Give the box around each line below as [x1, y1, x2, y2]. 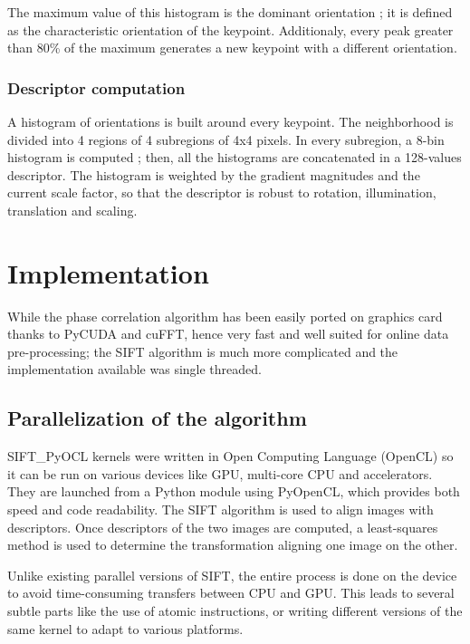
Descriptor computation [7, 76, 186, 99]
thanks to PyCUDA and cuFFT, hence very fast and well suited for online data [7, 324, 449, 343]
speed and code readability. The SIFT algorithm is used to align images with [7, 500, 434, 519]
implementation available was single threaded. [7, 360, 262, 379]
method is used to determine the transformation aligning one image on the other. [7, 535, 458, 554]
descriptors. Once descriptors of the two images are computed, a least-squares [7, 517, 438, 536]
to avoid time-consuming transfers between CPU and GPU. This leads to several [7, 583, 455, 602]
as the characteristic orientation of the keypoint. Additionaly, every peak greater [7, 20, 454, 39]
